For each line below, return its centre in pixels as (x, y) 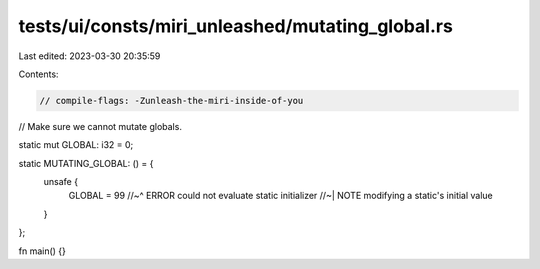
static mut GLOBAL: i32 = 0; (76, 145)
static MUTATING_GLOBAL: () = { (86, 163)
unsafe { (61, 182)
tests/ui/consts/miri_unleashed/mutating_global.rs (236, 26)
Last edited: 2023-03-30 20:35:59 (89, 56)
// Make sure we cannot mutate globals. (100, 126)
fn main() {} (42, 251)
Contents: (38, 74)
